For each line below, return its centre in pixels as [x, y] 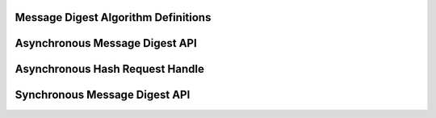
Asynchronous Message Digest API [106, 43]
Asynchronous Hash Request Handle [110, 69]
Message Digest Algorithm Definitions [113, 17]
